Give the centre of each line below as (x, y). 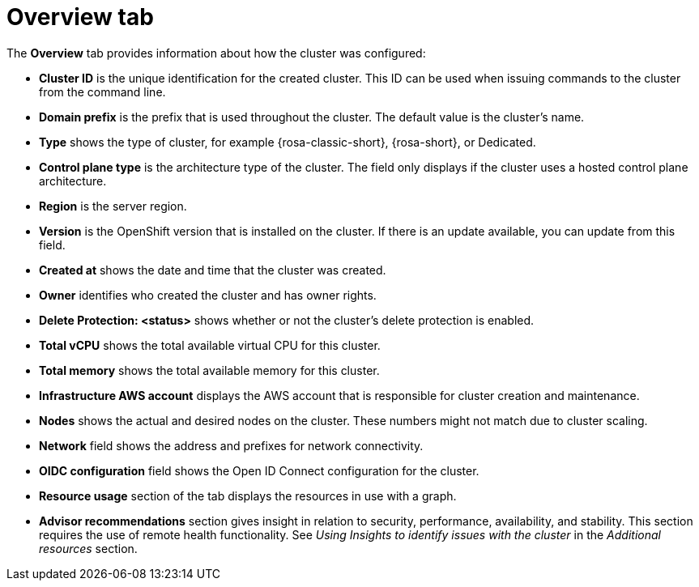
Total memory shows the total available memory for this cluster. (209, 370)
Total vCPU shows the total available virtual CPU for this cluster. (210, 345)
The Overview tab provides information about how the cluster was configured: (216, 53)
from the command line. (102, 91)
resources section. (88, 548)
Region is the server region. (113, 206)
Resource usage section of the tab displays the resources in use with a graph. (248, 496)
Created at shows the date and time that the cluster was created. (213, 270)
